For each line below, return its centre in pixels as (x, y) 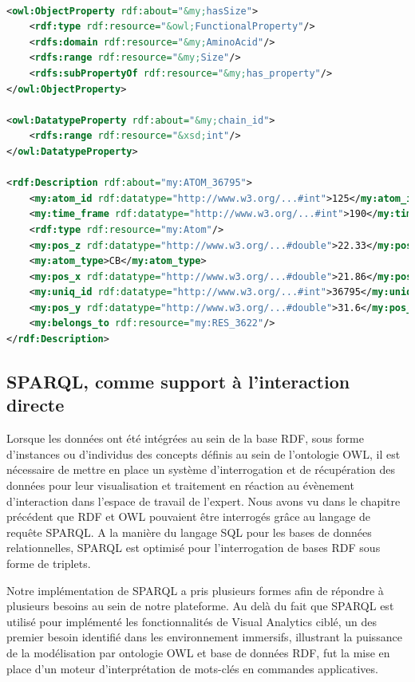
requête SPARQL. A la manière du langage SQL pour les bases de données (189, 532)
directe (36, 405)
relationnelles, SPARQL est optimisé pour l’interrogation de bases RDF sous (194, 548)
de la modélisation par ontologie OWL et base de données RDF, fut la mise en (198, 652)
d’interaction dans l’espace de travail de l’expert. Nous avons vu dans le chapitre (204, 501)
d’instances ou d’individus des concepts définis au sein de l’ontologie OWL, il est (204, 453)
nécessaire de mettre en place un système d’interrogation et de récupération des (201, 469)
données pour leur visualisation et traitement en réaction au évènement (180, 485)
